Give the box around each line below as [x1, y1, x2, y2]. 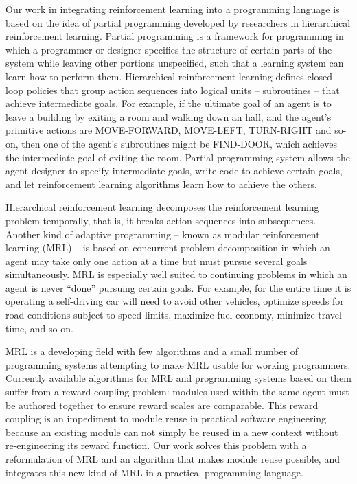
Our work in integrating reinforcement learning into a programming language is [5, 2, 340, 16]
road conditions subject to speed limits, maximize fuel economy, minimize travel [5, 308, 342, 322]
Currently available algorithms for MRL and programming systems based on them [5, 371, 352, 385]
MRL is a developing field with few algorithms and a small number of [5, 344, 299, 358]
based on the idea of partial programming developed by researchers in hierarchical [5, 15, 351, 30]
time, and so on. [5, 321, 73, 335]
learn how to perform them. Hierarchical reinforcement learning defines [5, 69, 304, 83]
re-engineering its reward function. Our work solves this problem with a [5, 438, 307, 452]
